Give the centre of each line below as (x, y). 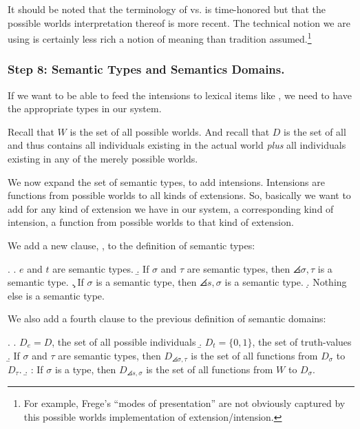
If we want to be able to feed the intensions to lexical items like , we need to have (180, 95)
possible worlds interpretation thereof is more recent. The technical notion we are (179, 22)
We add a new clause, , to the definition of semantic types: (131, 245)
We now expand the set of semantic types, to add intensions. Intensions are (166, 181)
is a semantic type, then (146, 282)
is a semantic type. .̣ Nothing (286, 282)
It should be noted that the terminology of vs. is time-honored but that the (167, 9)
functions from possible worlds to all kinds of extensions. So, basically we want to (179, 195)
